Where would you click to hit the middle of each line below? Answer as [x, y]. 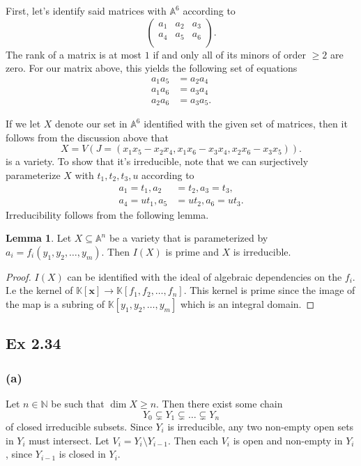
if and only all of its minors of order [230, 54]
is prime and [192, 251]
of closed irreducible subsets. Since [79, 426]
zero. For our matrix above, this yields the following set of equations [152, 68]
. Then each [193, 440]
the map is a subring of [55, 303]
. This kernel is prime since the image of [269, 290]
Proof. [18, 276]
